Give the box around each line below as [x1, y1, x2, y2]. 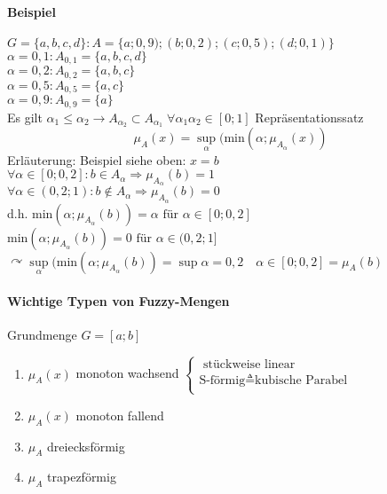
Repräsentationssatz [255, 107, 364, 126]
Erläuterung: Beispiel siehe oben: [7, 150, 186, 169]
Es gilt [7, 107, 43, 126]
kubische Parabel [255, 373, 348, 387]
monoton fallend [75, 405, 164, 424]
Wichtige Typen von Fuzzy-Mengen [7, 291, 230, 310]
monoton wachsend [75, 364, 179, 382]
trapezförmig [47, 467, 116, 486]
